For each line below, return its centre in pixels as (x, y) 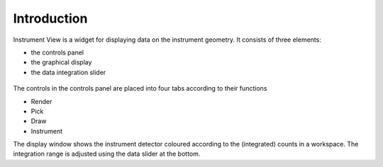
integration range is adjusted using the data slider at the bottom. (107, 154)
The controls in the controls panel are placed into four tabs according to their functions (140, 88)
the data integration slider (68, 72)
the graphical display (61, 62)
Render (41, 101)
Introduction (50, 18)
